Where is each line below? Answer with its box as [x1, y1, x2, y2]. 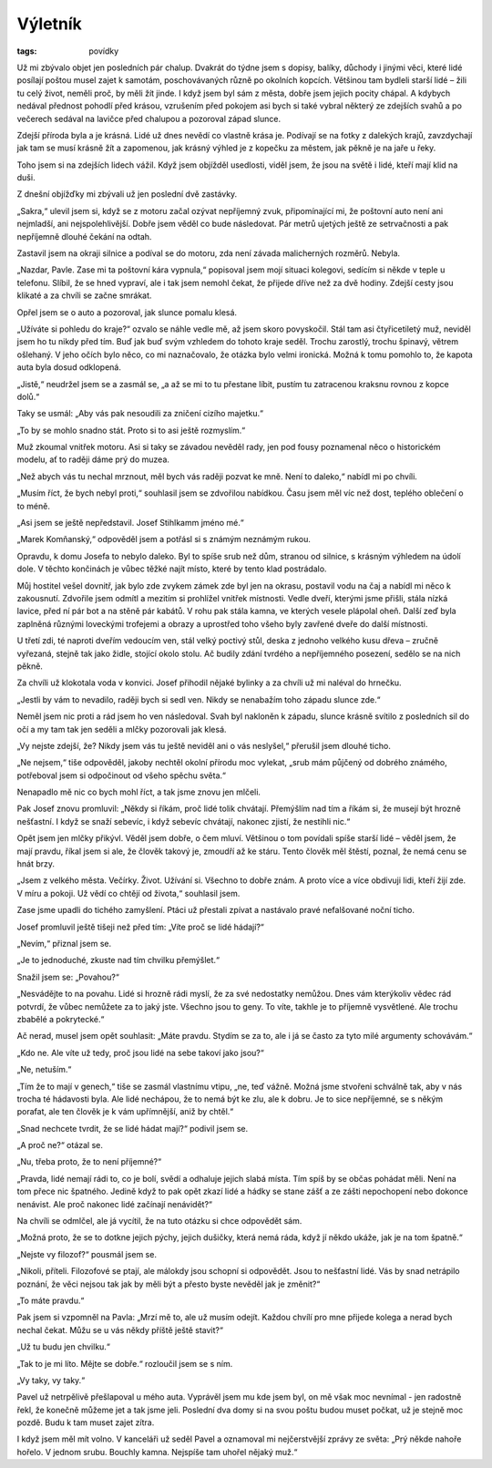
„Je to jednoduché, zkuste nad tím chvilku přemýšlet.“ [16, 955, 220, 966]
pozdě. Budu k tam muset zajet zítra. [16, 1417, 155, 1428]
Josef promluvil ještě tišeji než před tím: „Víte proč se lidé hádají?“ [16, 921, 264, 932]
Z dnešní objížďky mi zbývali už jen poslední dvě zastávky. [16, 189, 238, 200]
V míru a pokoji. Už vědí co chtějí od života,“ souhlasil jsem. [16, 888, 241, 898]
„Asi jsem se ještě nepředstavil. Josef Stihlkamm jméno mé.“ [16, 518, 245, 529]
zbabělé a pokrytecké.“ [16, 1013, 105, 1024]
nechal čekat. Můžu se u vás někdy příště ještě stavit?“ [16, 1324, 223, 1335]
